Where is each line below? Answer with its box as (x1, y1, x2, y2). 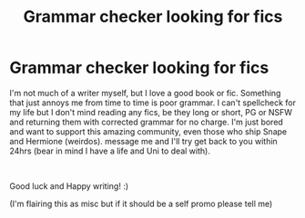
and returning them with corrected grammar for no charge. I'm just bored (9, 116, 284, 127)
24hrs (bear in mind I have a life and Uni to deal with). (9, 145, 211, 156)
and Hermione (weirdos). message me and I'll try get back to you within (9, 135, 278, 146)
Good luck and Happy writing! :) (9, 180, 129, 192)
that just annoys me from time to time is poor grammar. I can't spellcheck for (9, 97, 296, 108)
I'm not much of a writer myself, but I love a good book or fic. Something (9, 87, 281, 98)
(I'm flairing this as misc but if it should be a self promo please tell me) (9, 198, 273, 209)
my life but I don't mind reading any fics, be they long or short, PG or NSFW (9, 106, 293, 117)
